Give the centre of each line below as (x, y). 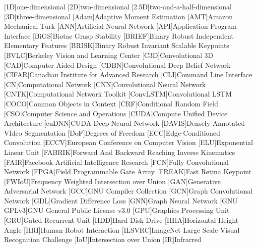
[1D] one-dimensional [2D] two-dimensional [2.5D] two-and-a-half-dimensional (118, 6)
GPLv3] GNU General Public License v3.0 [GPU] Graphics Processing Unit (117, 210)
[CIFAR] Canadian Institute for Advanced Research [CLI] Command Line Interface (128, 74)
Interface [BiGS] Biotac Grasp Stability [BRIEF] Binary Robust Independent (119, 35)
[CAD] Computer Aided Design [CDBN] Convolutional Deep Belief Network (117, 65)
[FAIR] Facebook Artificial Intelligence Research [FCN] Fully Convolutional (116, 162)
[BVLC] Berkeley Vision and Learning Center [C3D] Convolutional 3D (109, 55)
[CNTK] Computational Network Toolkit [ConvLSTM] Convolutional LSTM (118, 94)
